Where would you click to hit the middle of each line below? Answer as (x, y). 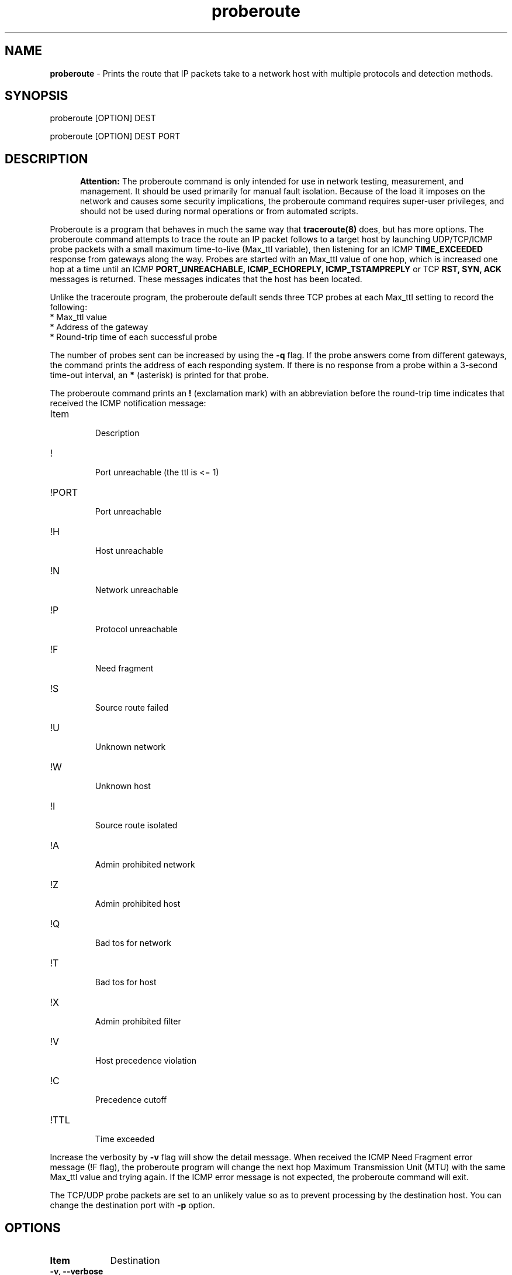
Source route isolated (136, 825)
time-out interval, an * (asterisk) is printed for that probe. (159, 375)
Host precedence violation (146, 1061)
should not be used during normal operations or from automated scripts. (219, 211)
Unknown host (123, 786)
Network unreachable (137, 590)
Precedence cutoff (131, 1100)
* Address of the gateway (99, 327)
